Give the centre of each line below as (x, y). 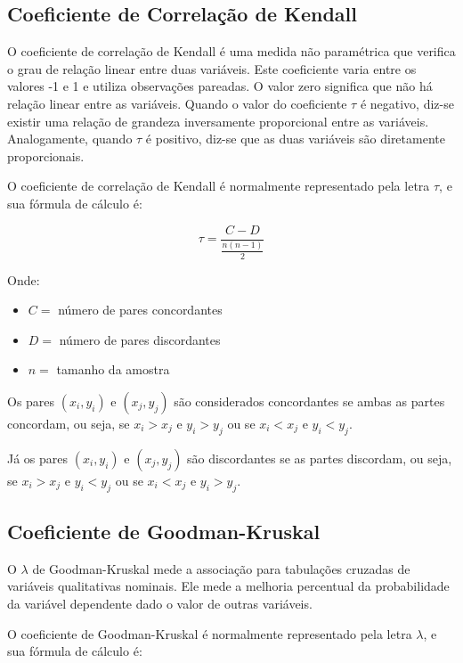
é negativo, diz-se (407, 103)
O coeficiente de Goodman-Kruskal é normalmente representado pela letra (210, 633)
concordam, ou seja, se (69, 423)
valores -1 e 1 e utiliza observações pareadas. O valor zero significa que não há (220, 86)
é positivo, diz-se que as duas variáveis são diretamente (295, 139)
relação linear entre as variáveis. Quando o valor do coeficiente (177, 103)
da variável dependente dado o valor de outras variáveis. (160, 603)
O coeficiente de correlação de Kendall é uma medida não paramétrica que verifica (231, 51)
